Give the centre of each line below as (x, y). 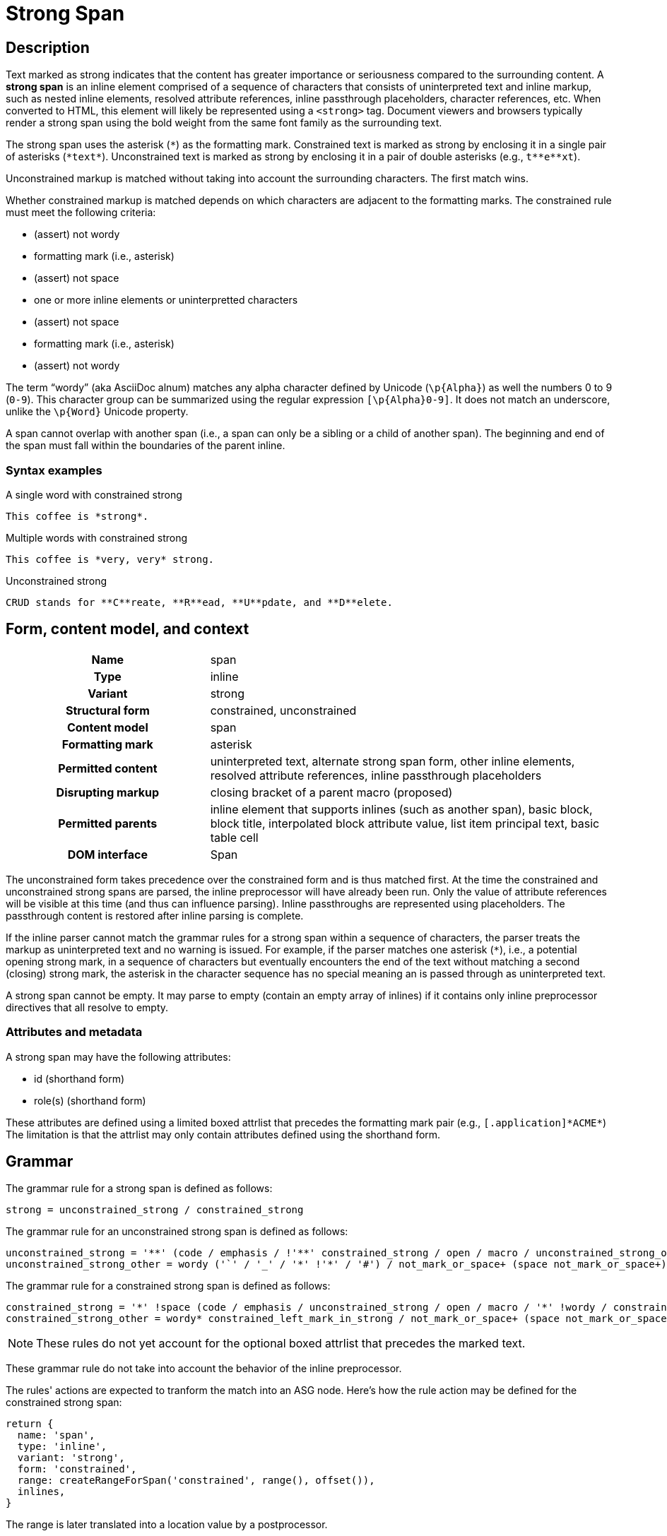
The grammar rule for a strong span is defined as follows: (139, 1189)
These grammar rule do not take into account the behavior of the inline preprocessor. (204, 1369)
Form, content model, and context (128, 629)
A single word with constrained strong (94, 494)
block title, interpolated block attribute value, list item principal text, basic (405, 823)
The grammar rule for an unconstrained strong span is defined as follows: (177, 1232)
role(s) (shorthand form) (90, 1100)
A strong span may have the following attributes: (118, 1056)
